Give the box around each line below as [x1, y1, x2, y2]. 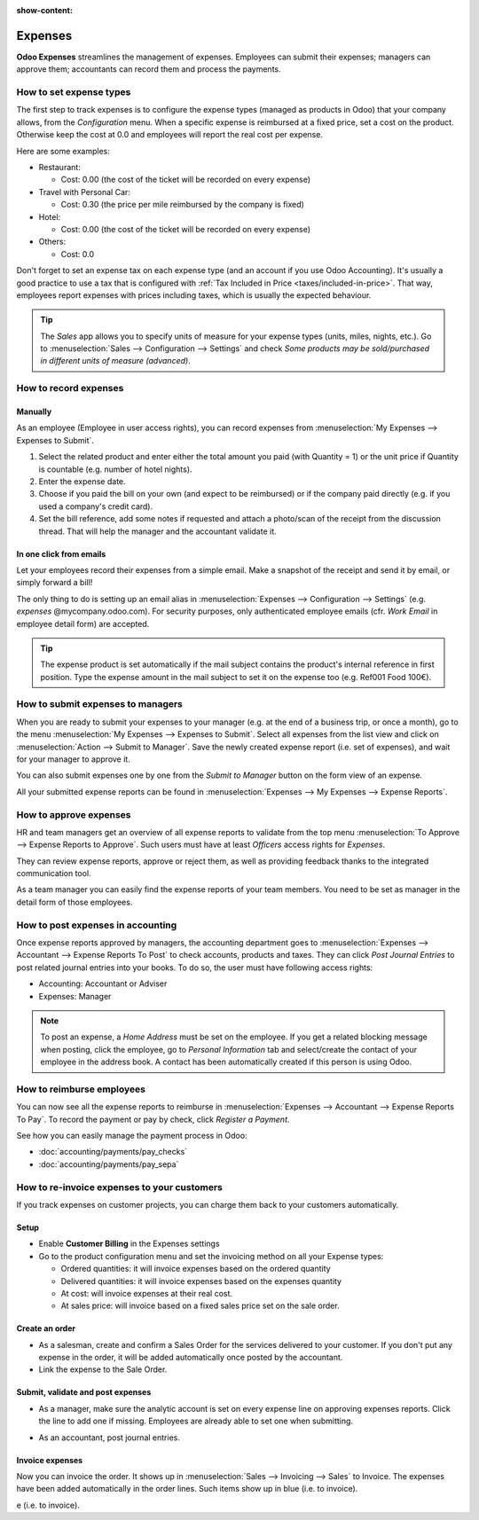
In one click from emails [16, 548, 106, 559]
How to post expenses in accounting [16, 919, 177, 931]
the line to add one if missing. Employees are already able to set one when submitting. [38, 1415, 354, 1427]
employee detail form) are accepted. [16, 618, 150, 629]
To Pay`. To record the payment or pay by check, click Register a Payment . [16, 1114, 290, 1124]
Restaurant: [38, 162, 82, 172]
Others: [38, 236, 67, 247]
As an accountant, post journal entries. [38, 1432, 181, 1443]
